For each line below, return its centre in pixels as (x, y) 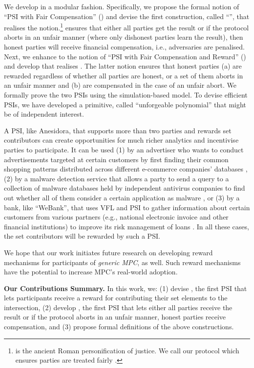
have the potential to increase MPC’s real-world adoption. (91, 272)
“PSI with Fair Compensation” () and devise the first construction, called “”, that (127, 16)
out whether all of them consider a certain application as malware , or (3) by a (122, 197)
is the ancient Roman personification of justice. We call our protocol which (127, 350)
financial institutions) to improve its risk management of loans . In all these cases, (127, 226)
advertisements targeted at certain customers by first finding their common (116, 159)
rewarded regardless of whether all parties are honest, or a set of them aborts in (124, 75)
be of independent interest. (44, 114)
